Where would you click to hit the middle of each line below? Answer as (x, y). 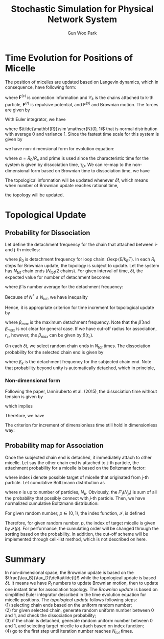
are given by (18, 110)
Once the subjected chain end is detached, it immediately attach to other (78, 457)
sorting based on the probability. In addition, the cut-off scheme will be (77, 534)
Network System (82, 19)
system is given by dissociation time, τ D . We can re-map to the (68, 165)
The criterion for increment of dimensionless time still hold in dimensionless (81, 425)
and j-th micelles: (23, 250)
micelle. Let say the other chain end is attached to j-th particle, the (72, 462)
